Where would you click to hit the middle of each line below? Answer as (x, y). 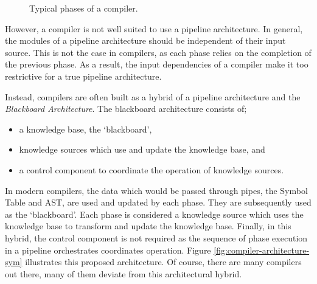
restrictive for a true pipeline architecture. (83, 76)
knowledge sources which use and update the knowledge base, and (142, 149)
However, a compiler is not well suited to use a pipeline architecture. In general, (154, 28)
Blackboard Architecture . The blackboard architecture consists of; (126, 109)
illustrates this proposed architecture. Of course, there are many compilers (163, 262)
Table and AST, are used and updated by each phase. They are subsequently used (158, 202)
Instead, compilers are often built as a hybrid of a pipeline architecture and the (153, 96)
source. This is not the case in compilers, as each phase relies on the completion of (158, 52)
